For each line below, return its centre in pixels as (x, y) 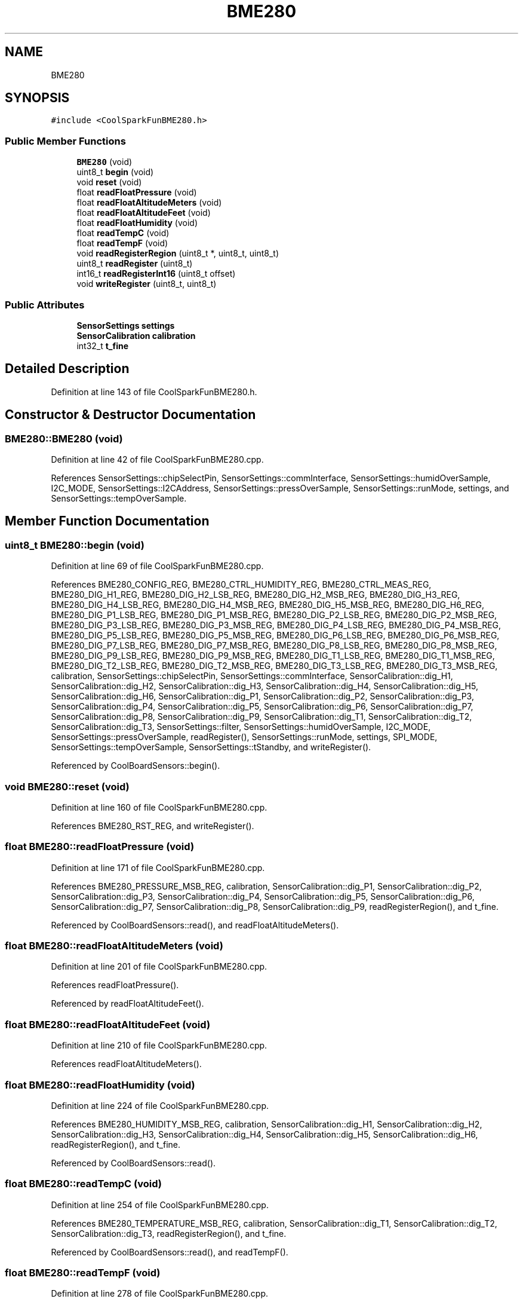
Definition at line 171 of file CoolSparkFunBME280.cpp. (158, 867)
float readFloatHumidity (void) (137, 223)
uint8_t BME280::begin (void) (75, 545)
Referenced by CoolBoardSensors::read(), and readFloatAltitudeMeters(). (195, 925)
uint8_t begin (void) (115, 172)
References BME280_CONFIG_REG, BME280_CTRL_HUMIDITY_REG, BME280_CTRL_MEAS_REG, (241, 585)
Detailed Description (67, 369)
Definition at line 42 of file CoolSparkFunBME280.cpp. (157, 459)
